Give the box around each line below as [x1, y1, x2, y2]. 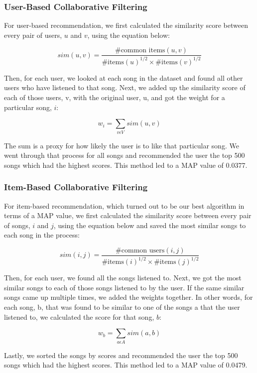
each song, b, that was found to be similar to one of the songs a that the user [4, 302, 240, 312]
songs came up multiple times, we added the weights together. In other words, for [4, 292, 253, 302]
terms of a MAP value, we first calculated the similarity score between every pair [4, 210, 252, 221]
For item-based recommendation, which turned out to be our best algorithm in [4, 200, 245, 211]
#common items [115, 47, 165, 54]
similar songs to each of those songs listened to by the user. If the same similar [4, 282, 245, 292]
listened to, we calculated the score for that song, [4, 311, 154, 322]
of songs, [4, 220, 30, 230]
